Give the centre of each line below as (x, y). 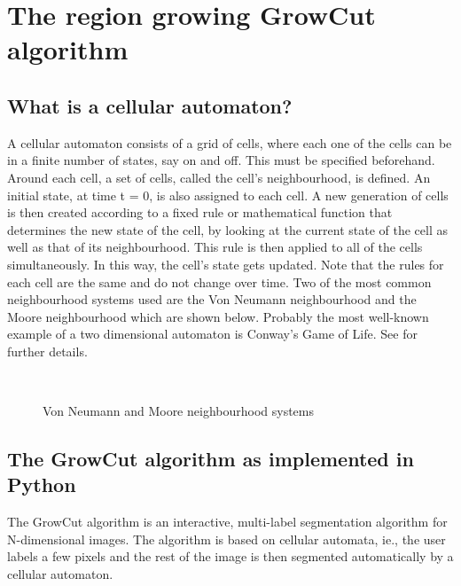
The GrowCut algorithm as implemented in (211, 459)
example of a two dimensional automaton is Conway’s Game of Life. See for (212, 334)
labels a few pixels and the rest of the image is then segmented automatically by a (230, 556)
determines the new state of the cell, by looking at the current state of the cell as (227, 229)
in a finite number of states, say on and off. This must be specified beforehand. (221, 160)
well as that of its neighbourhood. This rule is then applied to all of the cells (215, 247)
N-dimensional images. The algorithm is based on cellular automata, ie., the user (227, 539)
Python (42, 484)
